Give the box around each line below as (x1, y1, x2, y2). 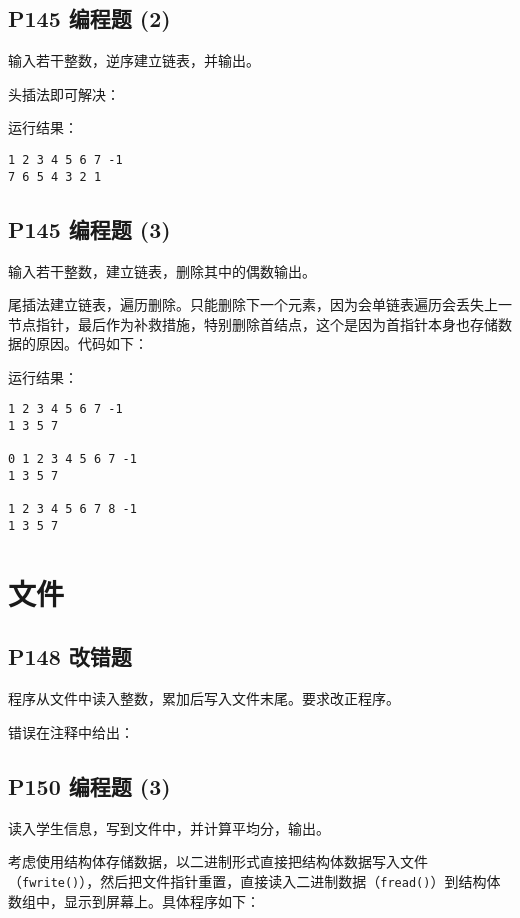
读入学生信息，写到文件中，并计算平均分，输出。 (8, 817, 330, 838)
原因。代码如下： (35, 333, 148, 354)
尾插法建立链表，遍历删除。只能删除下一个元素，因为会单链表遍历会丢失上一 (8, 294, 512, 315)
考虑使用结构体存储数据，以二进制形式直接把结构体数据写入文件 (8, 851, 428, 872)
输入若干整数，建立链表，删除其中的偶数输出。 (8, 260, 316, 281)
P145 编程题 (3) (8, 213, 171, 244)
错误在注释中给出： (8, 721, 134, 742)
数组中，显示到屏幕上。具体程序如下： (8, 890, 260, 911)
